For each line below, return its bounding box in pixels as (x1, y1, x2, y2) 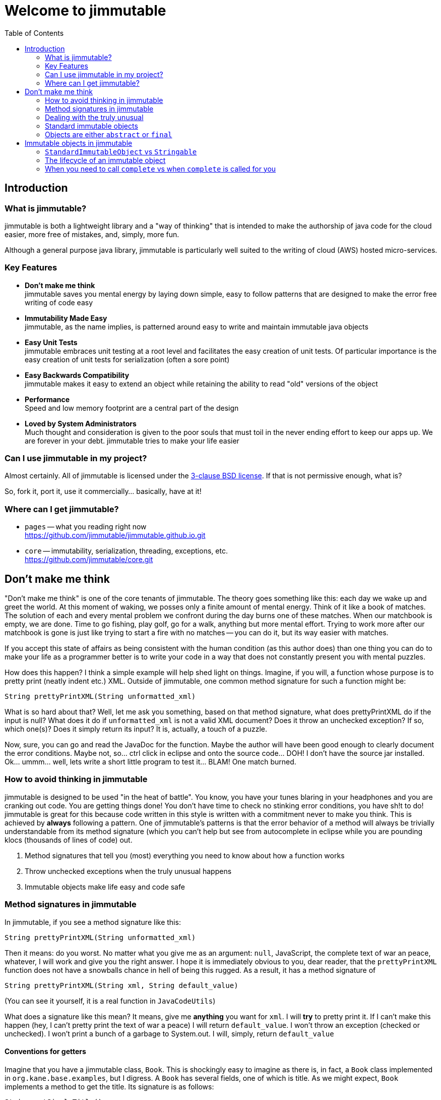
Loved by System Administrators (25, 419, 137, 428)
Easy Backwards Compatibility (25, 370, 130, 379)
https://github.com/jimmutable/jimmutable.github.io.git (25, 531, 206, 540)
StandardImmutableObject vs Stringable (45, 147, 197, 156)
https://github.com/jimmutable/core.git (25, 555, 153, 564)
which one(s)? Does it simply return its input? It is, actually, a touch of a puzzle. (5, 725, 267, 734)
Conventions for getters (5, 1047, 86, 1056)
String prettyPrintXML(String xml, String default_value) (5, 981, 238, 989)
